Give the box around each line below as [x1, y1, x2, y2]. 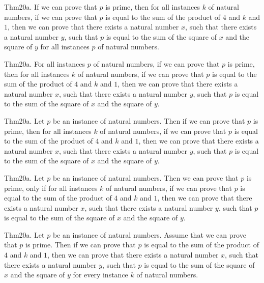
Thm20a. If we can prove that [4, 2, 97, 12]
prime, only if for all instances [4, 182, 98, 193]
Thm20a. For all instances [4, 58, 85, 69]
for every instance [73, 269, 128, 280]
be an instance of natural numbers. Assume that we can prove [52, 229, 246, 240]
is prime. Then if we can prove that [25, 239, 136, 250]
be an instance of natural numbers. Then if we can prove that [52, 115, 245, 126]
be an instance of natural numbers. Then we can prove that [52, 172, 239, 183]
